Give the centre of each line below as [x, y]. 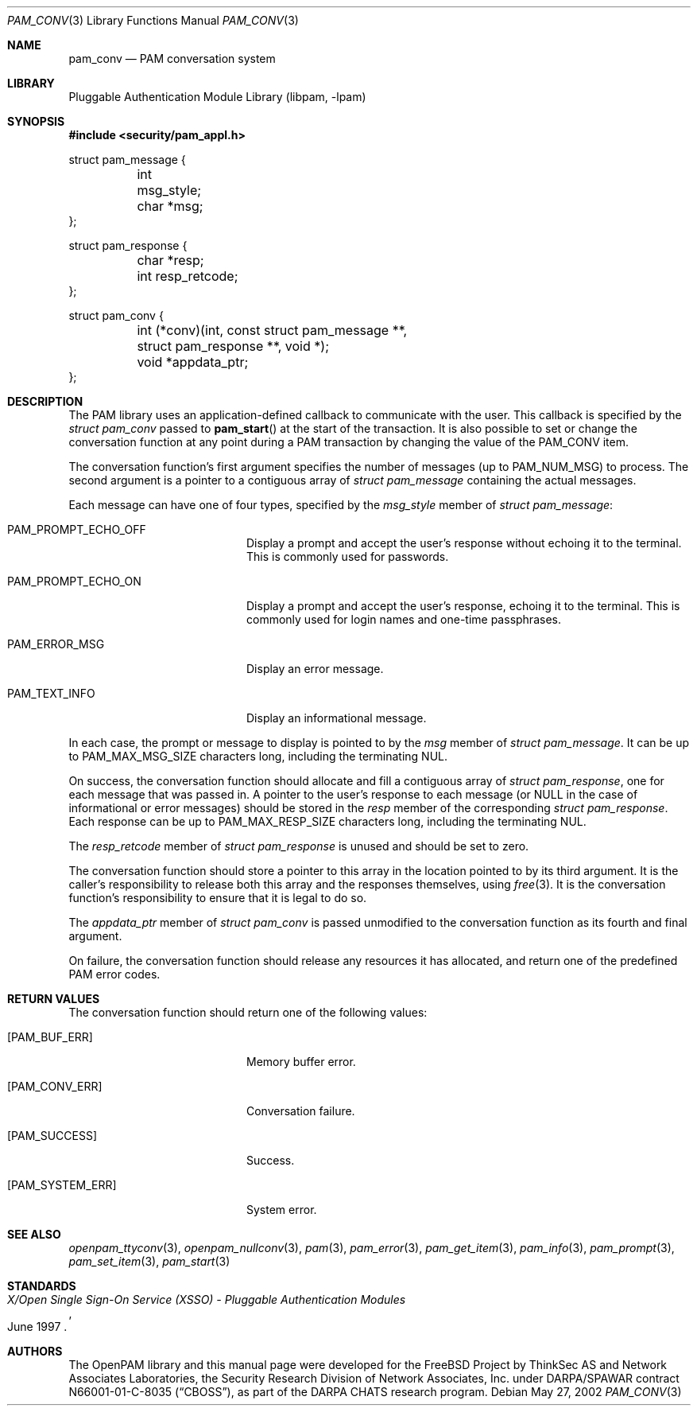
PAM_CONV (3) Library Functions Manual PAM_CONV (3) [153, 20]
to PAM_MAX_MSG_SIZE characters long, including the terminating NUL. [258, 756]
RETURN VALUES [54, 999]
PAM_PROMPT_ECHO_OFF [77, 529]
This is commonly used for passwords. [348, 556]
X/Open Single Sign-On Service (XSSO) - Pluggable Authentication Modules [207, 1299]
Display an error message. [315, 669]
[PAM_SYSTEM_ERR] [62, 1185]
